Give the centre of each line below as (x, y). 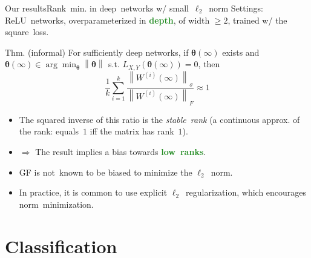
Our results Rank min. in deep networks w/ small (97, 8)
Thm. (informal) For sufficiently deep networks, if (97, 52)
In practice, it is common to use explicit (93, 192)
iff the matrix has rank (132, 131)
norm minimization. (56, 204)
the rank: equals (49, 131)
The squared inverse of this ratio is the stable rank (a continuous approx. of (159, 119)
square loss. (27, 32)
